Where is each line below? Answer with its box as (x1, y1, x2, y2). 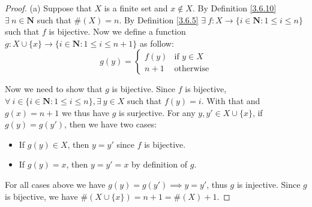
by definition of (131, 158, 188, 171)
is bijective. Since (112, 83, 176, 95)
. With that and (201, 94, 260, 106)
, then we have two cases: (64, 118, 157, 130)
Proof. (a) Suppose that (5, 2, 92, 14)
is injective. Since (236, 178, 301, 190)
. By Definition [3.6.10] (192, 2, 277, 14)
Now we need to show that (5, 83, 103, 95)
